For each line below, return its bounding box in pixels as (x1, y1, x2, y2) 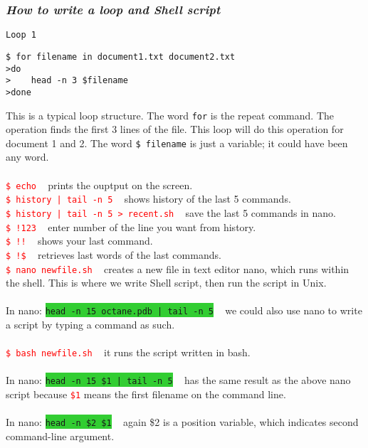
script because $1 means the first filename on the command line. (6, 387, 286, 402)
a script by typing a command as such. (6, 317, 175, 332)
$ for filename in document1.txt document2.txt (6, 51, 236, 62)
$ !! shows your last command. (6, 233, 153, 248)
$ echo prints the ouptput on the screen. (6, 177, 193, 192)
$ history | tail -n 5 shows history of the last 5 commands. (6, 191, 291, 206)
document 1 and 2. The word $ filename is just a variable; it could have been (6, 135, 348, 150)
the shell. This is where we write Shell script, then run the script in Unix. (6, 275, 327, 290)
